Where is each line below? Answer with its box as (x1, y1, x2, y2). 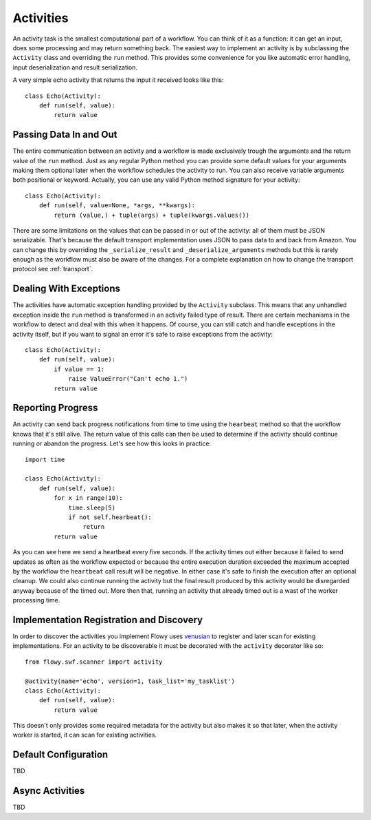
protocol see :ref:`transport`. (12, 265, 93, 273)
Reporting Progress (12, 402, 98, 414)
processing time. (12, 596, 60, 605)
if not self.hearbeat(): (68, 513, 153, 521)
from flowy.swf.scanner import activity (25, 658, 163, 666)
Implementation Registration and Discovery (12, 613, 203, 626)
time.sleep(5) (68, 503, 116, 512)
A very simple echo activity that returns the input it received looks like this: (12, 76, 224, 84)
